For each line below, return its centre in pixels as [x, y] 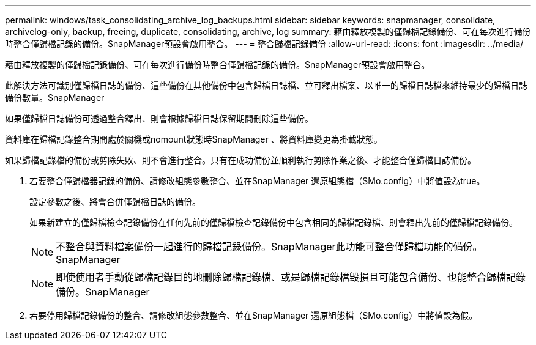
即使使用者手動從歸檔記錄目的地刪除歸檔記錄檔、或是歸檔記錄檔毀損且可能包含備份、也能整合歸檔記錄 [291, 277]
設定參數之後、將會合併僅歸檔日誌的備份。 [115, 202]
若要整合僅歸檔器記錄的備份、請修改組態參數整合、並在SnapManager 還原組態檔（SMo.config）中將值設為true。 [257, 181]
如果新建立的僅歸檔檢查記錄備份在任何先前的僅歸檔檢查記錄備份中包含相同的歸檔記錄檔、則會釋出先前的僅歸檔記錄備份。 [274, 222]
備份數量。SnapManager [55, 98]
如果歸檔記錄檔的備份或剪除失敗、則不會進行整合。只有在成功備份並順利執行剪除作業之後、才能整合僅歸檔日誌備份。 [240, 160]
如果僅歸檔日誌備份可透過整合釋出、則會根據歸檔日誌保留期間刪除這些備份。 [159, 118]
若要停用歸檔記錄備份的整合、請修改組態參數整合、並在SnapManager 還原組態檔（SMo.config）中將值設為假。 [254, 315]
